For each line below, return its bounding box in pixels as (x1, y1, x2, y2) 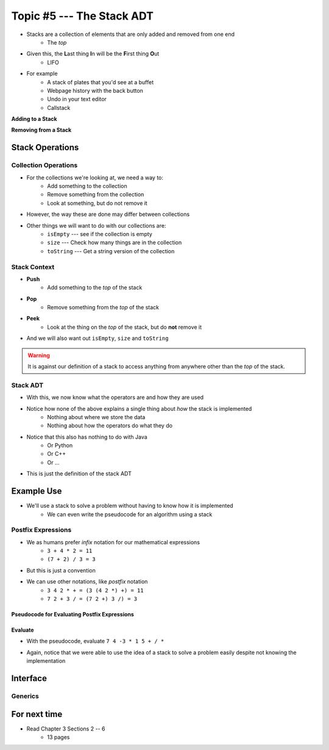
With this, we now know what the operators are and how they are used (26, 394, 204, 401)
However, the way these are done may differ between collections (26, 211, 190, 218)
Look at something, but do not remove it (47, 199, 147, 207)
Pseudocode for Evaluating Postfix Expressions (11, 611, 134, 618)
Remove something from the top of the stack (47, 304, 160, 311)
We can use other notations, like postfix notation (26, 578, 148, 585)
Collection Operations (11, 161, 78, 170)
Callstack (47, 104, 71, 111)
